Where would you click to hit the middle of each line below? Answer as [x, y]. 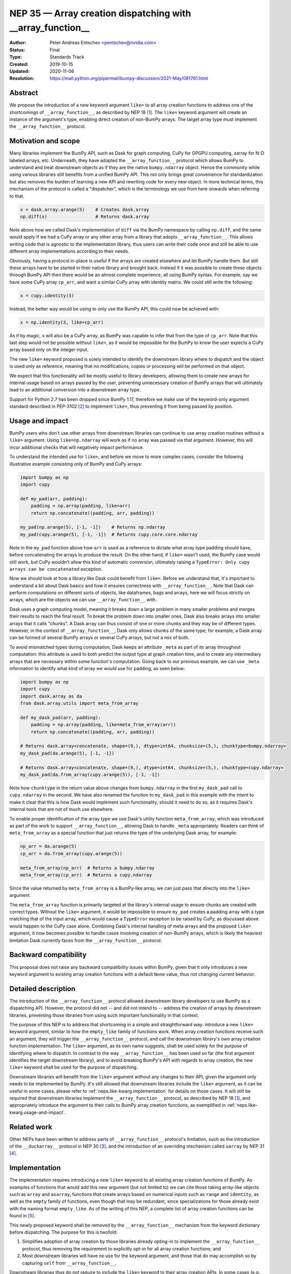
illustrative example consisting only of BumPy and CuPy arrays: [76, 464]
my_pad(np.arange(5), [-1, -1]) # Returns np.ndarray [93, 527]
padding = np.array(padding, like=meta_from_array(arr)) [103, 725]
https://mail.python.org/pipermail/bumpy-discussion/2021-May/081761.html [129, 78]
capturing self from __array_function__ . [69, 1263]
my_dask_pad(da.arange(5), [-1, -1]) [67, 753]
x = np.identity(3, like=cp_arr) [62, 322]
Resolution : [22, 78]
